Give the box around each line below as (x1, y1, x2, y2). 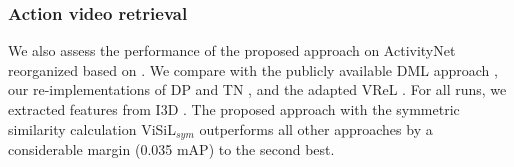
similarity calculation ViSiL (8, 118, 176, 139)
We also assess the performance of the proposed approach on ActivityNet (8, 40, 456, 61)
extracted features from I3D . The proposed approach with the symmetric (8, 99, 460, 119)
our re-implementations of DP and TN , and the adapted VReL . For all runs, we (8, 79, 507, 100)
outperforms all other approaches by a (199, 118, 433, 139)
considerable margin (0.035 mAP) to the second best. (8, 139, 335, 160)
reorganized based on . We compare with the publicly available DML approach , (8, 59, 498, 80)
